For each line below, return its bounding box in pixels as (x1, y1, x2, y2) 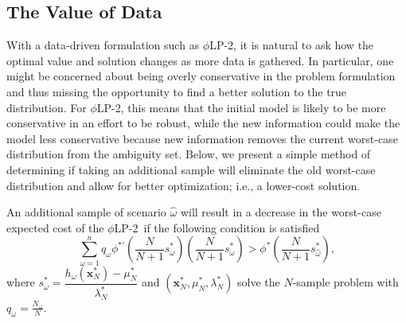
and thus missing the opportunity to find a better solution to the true (6, 83, 347, 99)
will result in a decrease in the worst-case (180, 204, 381, 220)
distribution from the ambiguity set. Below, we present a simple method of (6, 146, 371, 162)
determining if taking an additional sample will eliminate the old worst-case (6, 161, 376, 177)
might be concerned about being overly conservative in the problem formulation (6, 68, 396, 84)
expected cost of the (6, 219, 104, 235)
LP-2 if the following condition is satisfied (114, 219, 320, 235)
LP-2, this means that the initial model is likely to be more (96, 99, 386, 115)
